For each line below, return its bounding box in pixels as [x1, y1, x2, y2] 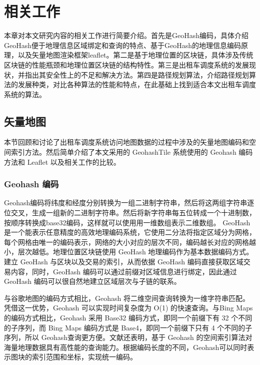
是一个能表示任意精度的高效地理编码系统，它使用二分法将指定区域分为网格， [4, 227, 256, 237]
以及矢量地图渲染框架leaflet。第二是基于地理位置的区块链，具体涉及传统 [17, 50, 253, 60]
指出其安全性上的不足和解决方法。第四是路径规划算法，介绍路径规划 [24, 69, 249, 80]
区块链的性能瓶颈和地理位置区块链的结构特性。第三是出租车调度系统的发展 [4, 59, 249, 70]
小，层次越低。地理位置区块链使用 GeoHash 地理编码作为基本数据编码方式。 [4, 246, 253, 257]
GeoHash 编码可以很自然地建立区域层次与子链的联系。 [4, 276, 181, 286]
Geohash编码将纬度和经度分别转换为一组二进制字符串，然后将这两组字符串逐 [4, 197, 254, 208]
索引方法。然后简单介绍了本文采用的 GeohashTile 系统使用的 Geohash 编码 [10, 147, 253, 157]
